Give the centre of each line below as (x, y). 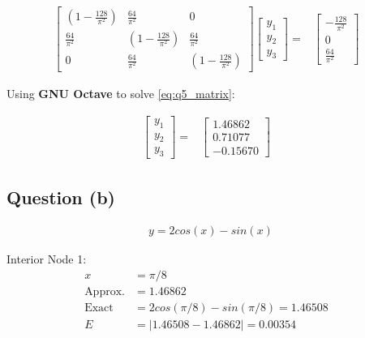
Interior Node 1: (47, 259)
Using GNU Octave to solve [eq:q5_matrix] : (121, 94)
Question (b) (61, 197)
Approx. (105, 292)
